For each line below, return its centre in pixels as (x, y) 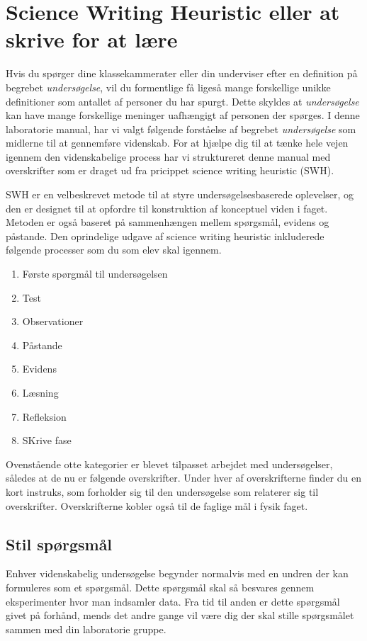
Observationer (53, 321)
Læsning (40, 392)
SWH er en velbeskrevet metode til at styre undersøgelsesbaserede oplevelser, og (180, 194)
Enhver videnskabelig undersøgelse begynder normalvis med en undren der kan (177, 573)
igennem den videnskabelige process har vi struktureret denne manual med (168, 156)
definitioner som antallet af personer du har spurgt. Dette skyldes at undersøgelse (182, 101)
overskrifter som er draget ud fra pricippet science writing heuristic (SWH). (170, 170)
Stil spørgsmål (59, 544)
